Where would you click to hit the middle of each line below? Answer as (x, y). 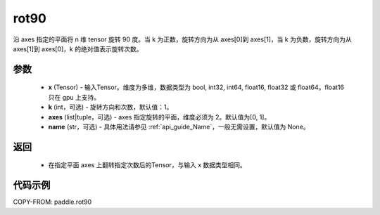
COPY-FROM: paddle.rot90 (52, 202)
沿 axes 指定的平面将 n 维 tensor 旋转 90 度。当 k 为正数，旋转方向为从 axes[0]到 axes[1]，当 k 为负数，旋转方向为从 (182, 39)
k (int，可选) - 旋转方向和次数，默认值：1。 (110, 107)
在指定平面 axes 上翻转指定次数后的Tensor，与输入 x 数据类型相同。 (147, 165)
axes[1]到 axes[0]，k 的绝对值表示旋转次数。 (78, 48)
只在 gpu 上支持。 (74, 97)
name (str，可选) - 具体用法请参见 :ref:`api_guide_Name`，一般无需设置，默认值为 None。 (179, 126)
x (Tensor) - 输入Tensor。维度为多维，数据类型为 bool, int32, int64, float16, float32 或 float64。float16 (196, 87)
